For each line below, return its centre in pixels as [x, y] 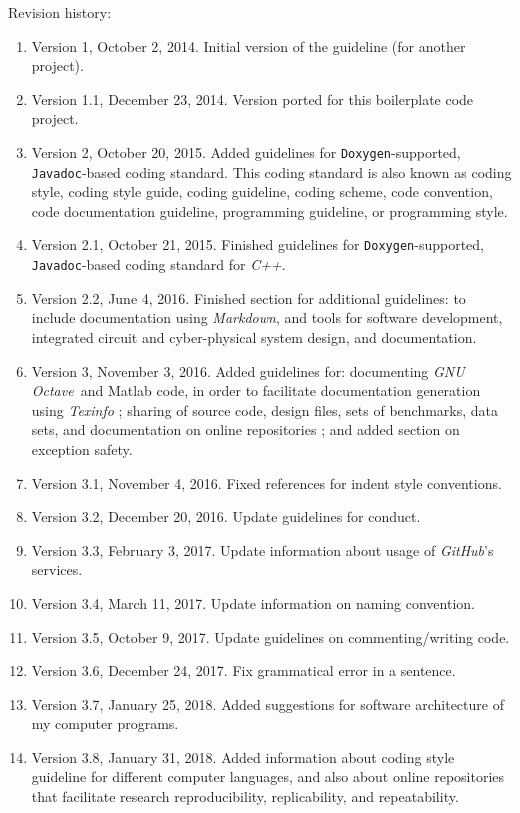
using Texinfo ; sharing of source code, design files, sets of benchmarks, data [265, 409]
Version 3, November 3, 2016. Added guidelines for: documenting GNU [248, 370]
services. [57, 569]
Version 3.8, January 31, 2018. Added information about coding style [243, 756]
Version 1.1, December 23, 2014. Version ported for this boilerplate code [252, 98]
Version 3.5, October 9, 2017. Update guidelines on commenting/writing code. [270, 636]
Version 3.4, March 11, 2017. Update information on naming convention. [253, 602]
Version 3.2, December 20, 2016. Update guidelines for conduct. [226, 516]
